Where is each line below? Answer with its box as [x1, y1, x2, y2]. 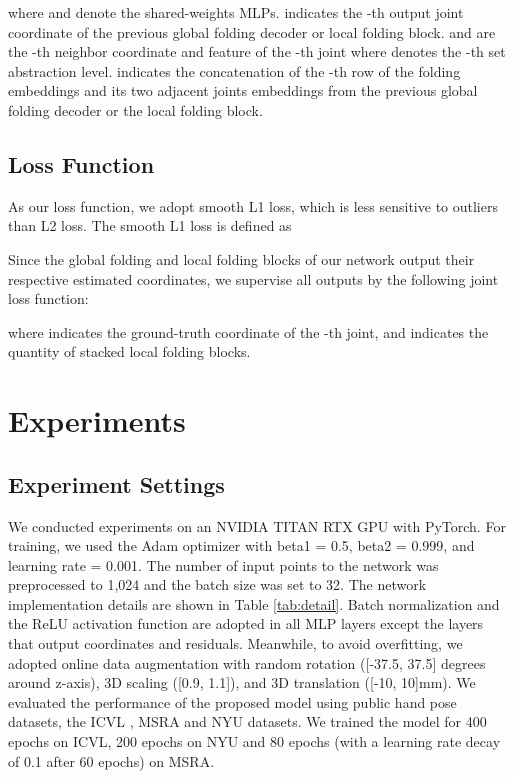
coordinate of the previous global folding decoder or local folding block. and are [8, 21, 496, 42]
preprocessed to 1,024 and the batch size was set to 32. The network [8, 574, 427, 595]
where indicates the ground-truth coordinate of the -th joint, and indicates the [8, 321, 489, 342]
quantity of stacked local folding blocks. [8, 341, 251, 362]
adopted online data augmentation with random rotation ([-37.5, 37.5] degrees [8, 652, 486, 673]
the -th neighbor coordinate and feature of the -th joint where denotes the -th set [8, 41, 506, 62]
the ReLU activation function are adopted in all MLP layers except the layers [8, 613, 484, 634]
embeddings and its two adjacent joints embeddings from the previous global [8, 80, 478, 101]
